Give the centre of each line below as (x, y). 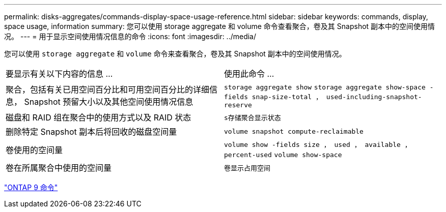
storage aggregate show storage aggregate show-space (325, 87)
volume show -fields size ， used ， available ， (318, 145)
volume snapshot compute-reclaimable (294, 131)
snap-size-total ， (287, 97)
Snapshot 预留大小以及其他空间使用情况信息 (109, 102)
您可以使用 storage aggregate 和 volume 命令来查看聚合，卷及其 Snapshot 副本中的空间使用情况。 (175, 54)
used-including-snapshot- (374, 97)
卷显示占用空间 (247, 168)
